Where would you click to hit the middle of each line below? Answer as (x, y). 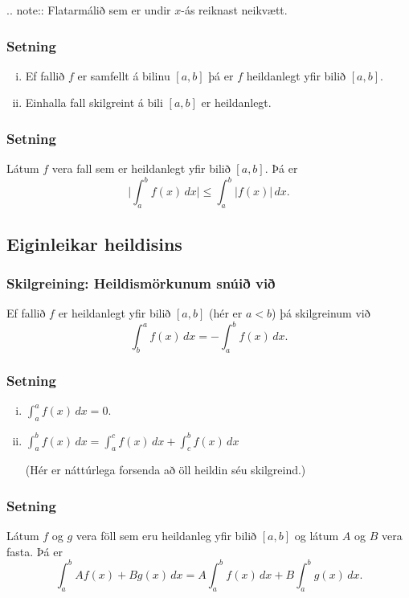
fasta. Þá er (35, 551)
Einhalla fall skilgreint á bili (94, 102)
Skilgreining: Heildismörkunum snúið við (141, 283)
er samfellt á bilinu (124, 75)
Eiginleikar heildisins (94, 243)
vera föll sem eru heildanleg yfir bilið (166, 536)
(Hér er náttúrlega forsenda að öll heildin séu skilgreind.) (166, 470)
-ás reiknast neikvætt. (234, 10)
